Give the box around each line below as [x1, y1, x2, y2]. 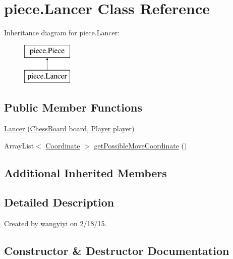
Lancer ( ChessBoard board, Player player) [4, 123, 135, 134]
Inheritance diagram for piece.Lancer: [4, 27, 120, 38]
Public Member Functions [4, 99, 142, 115]
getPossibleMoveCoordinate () [94, 140, 187, 150]
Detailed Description [4, 194, 114, 210]
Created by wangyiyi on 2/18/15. [4, 218, 107, 229]
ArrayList [4, 140, 34, 150]
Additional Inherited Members [4, 165, 167, 180]
